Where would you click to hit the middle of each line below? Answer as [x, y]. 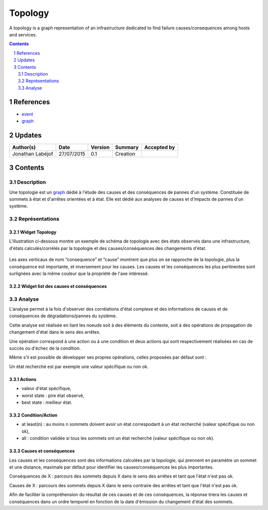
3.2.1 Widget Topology [33, 232]
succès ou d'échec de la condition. [45, 348]
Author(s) [24, 147]
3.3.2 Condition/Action [33, 415]
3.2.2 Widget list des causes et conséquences [58, 286]
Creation [125, 153]
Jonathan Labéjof [33, 153]
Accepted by [160, 147]
